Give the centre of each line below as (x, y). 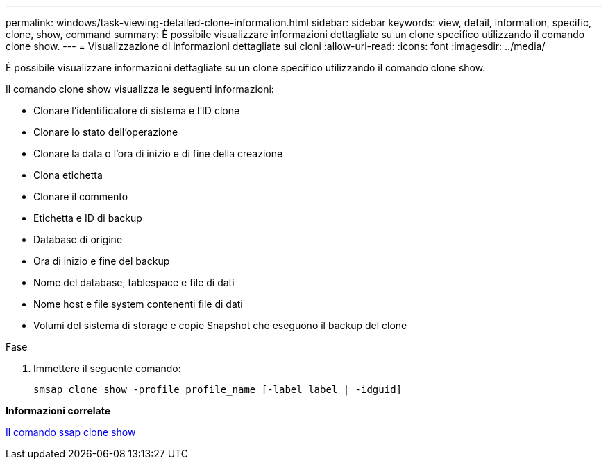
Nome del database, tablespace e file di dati (134, 282)
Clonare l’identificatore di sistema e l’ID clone (137, 111)
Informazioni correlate (58, 411)
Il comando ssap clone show (71, 432)
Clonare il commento (81, 196)
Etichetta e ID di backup (88, 218)
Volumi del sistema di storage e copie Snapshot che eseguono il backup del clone (220, 325)
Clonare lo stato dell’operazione (106, 132)
